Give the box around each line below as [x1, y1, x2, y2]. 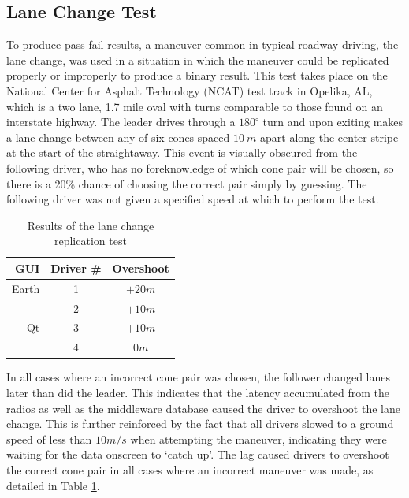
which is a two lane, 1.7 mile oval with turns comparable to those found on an [6, 98, 383, 114]
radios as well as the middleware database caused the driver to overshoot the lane [6, 400, 400, 416]
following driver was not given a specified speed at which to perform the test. [6, 191, 379, 207]
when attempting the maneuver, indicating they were [130, 430, 387, 447]
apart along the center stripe [260, 128, 399, 145]
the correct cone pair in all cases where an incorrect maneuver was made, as [6, 461, 374, 478]
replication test [54, 232, 127, 249]
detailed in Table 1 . [6, 477, 100, 493]
